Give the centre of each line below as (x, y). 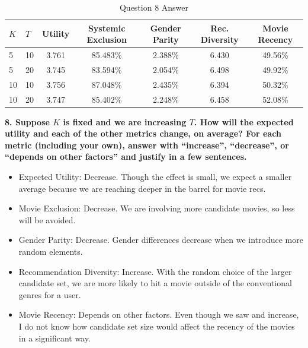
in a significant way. (54, 338)
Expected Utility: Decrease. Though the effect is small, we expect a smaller (155, 177)
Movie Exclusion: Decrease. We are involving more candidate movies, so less (157, 208)
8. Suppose (27, 121)
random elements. (51, 251)
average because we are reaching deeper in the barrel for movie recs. (142, 188)
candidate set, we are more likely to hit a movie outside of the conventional (155, 283)
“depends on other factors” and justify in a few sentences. (126, 156)
